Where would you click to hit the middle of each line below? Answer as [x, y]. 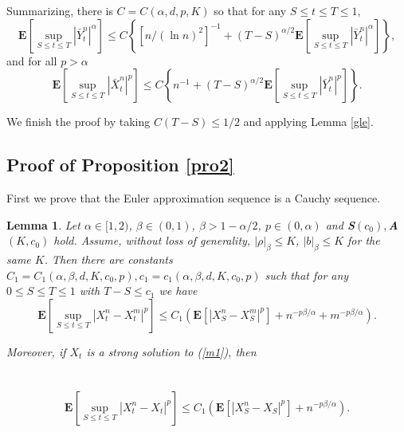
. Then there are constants [108, 259]
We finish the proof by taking [78, 122]
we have [178, 291]
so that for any [250, 10]
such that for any [307, 275]
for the [364, 240]
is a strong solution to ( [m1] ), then [171, 351]
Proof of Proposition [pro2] [120, 165]
